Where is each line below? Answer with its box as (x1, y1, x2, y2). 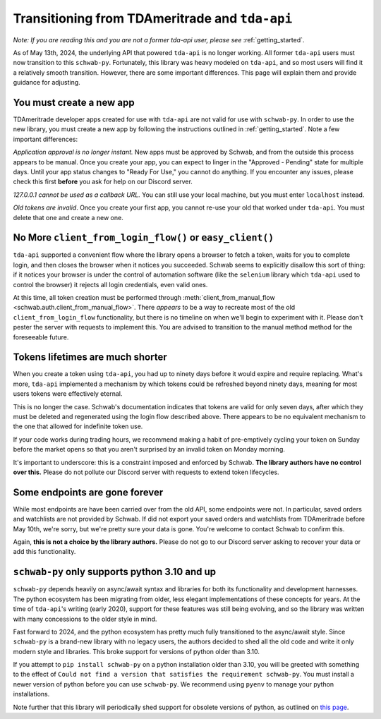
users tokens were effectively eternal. (13, 389, 123, 398)
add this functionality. (13, 548, 76, 556)
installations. (13, 690, 50, 699)
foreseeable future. (13, 332, 69, 342)
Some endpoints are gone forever (13, 486, 164, 498)
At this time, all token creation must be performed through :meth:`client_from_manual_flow (13, 294, 275, 301)
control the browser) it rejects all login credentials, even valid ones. (13, 280, 208, 289)
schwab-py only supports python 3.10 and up (13, 566, 217, 578)
